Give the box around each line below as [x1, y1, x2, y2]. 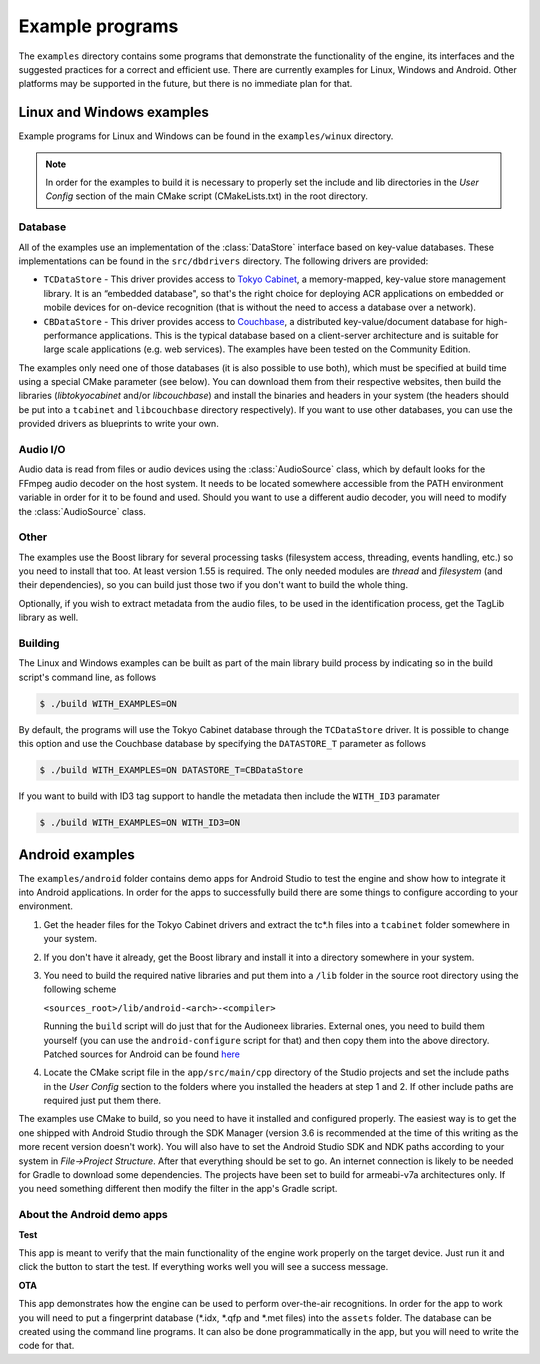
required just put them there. [43, 1095, 162, 1107]
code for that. [18, 1340, 75, 1352]
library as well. [18, 611, 79, 624]
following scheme [43, 983, 117, 995]
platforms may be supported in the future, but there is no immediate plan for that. [18, 78, 353, 90]
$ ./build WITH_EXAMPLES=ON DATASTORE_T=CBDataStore [39, 765, 304, 776]
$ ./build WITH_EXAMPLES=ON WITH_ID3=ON [39, 817, 240, 829]
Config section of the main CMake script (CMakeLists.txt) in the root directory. [45, 190, 369, 202]
